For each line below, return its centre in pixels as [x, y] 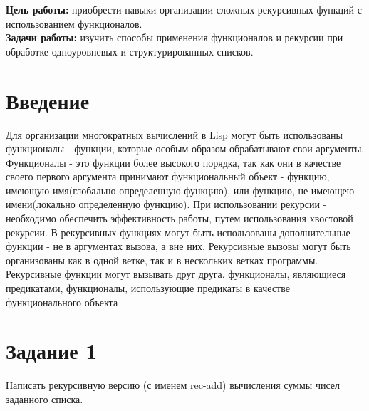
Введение [48, 100]
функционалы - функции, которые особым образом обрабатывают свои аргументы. [185, 149]
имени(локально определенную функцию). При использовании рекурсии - [166, 204]
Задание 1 [52, 351]
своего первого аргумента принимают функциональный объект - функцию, [168, 176]
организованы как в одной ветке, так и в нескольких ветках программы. [162, 260]
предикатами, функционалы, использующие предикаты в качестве [148, 288]
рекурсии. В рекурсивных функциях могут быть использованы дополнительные [178, 232]
